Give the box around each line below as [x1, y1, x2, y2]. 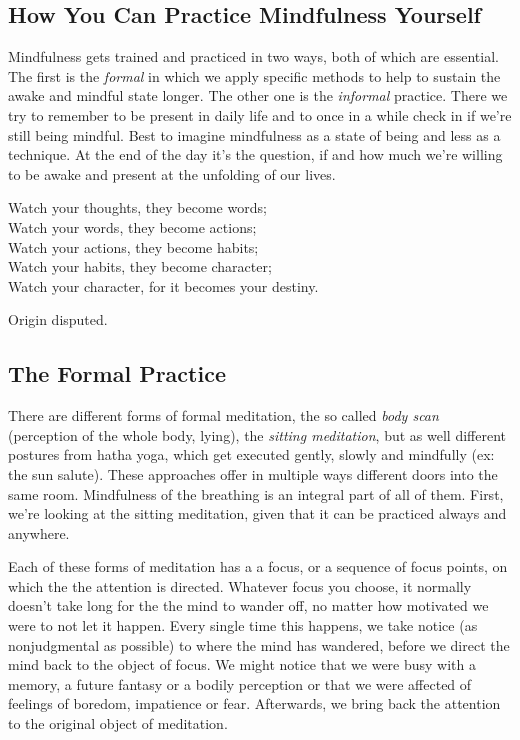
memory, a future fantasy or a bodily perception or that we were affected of [8, 673, 472, 694]
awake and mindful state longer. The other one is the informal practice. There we [8, 85, 508, 106]
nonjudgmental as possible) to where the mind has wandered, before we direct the [8, 634, 510, 655]
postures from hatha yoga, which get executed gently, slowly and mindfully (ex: [8, 444, 495, 465]
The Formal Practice [8, 358, 226, 389]
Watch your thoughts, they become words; [8, 197, 267, 218]
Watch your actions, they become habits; [8, 236, 259, 257]
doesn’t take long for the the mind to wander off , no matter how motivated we [8, 595, 489, 616]
